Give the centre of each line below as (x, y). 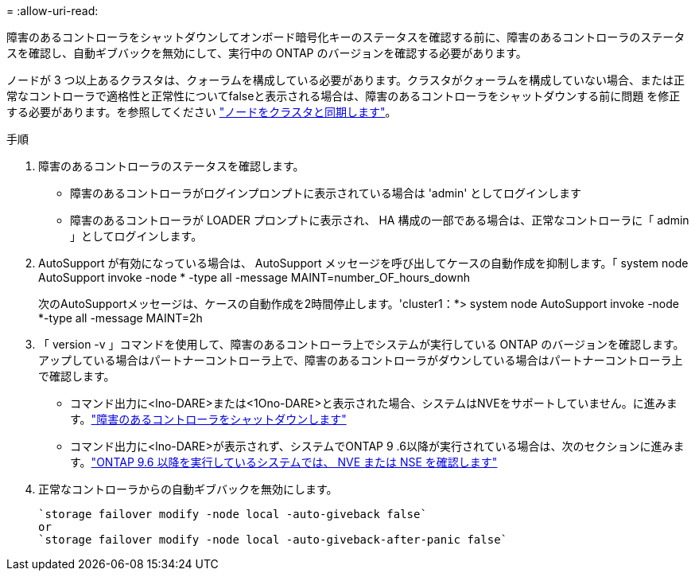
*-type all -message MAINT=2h (120, 318)
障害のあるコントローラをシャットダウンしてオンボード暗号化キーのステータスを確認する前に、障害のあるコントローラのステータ (346, 37)
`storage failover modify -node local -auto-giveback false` (233, 514)
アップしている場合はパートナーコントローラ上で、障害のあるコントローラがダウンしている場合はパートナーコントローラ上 (361, 360)
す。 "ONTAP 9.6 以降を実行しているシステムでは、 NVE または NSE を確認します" (284, 462)
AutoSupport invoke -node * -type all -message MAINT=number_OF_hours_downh (254, 277)
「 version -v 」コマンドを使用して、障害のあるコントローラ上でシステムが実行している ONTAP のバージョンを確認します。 (361, 344)
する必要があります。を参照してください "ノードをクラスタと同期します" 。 (202, 112)
